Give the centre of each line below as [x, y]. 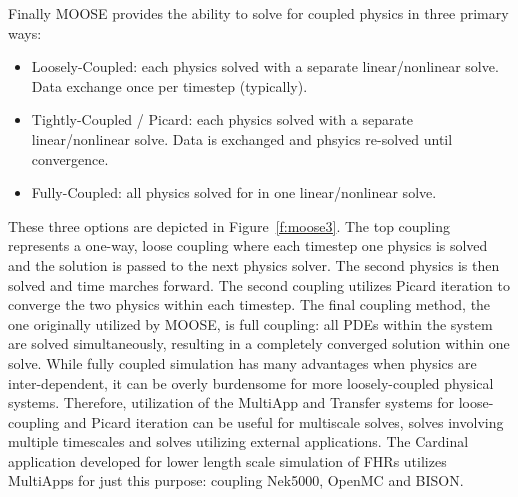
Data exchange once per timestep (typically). [169, 85]
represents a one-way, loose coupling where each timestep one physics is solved [248, 245]
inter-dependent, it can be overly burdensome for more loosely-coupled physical [251, 382]
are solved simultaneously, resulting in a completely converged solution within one [259, 343]
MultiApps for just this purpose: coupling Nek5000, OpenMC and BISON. [236, 480]
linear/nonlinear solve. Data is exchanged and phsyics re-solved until [242, 138]
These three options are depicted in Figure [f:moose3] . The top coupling [229, 225]
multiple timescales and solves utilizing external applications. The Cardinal [238, 441]
